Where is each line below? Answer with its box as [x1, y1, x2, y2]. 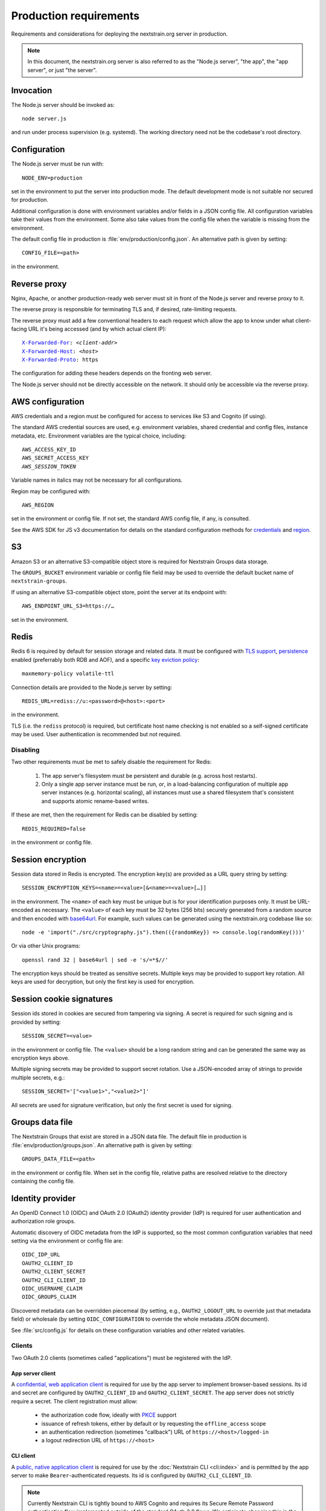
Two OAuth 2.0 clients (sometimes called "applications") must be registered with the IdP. [11, 1354, 232, 1361]
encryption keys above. [11, 1054, 69, 1061]
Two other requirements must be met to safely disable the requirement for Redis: [11, 759, 212, 766]
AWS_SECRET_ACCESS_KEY [22, 455, 89, 462]
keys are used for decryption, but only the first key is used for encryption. [11, 978, 194, 985]
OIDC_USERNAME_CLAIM [22, 1285, 83, 1292]
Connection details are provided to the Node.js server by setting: [11, 684, 172, 691]
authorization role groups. [11, 1218, 75, 1225]
